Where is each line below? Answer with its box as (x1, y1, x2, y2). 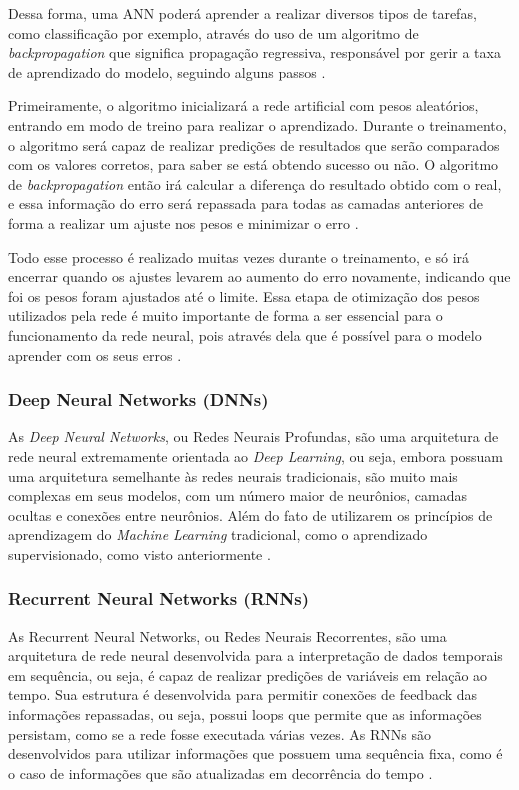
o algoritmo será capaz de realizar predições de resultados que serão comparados (8, 134, 500, 155)
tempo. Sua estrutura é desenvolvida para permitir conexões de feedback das (8, 684, 478, 705)
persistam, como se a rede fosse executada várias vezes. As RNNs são (8, 723, 431, 744)
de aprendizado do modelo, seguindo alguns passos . (8, 61, 326, 82)
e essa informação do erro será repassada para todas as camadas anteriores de (8, 193, 483, 214)
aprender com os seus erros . (8, 344, 182, 365)
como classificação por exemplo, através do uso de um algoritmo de (8, 22, 419, 43)
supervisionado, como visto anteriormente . (8, 543, 271, 564)
